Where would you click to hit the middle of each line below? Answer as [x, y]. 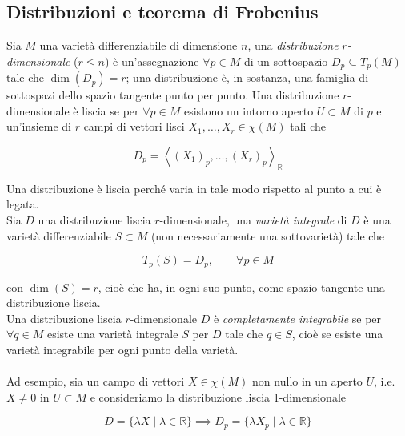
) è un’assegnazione [152, 61]
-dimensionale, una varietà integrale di [253, 220]
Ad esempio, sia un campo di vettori [96, 381]
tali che [308, 126]
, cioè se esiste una [337, 334]
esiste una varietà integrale [112, 334]
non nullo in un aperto [307, 381]
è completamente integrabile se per [297, 318]
